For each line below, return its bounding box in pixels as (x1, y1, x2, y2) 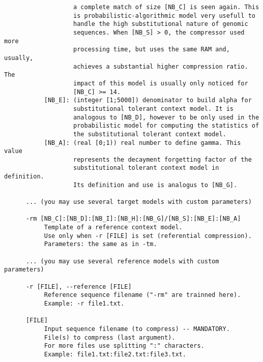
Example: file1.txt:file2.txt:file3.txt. (44, 350, 186, 358)
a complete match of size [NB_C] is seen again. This (73, 4, 259, 11)
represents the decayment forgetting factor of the (73, 156, 252, 163)
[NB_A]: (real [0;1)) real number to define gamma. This (44, 139, 241, 146)
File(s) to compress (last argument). (44, 334, 176, 341)
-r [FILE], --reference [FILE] (25, 283, 132, 290)
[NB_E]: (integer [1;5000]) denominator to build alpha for (44, 97, 252, 104)
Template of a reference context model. (44, 224, 183, 231)
